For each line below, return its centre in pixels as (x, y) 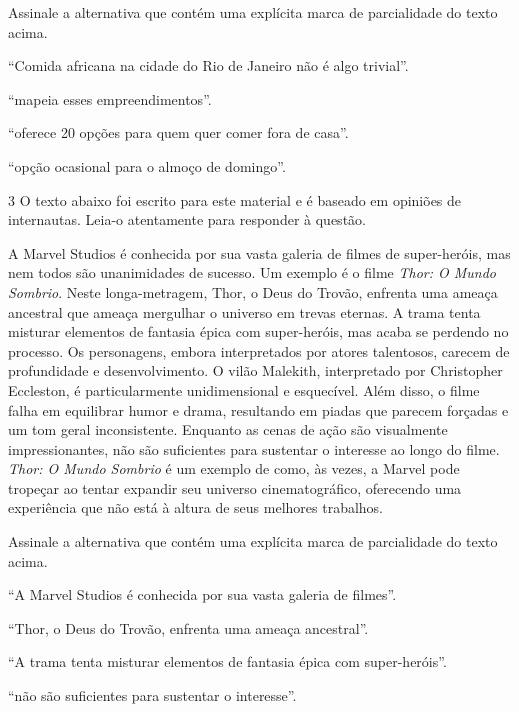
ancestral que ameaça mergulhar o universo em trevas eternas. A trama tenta (244, 311)
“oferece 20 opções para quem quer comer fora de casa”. (178, 132)
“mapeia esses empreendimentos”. (110, 98)
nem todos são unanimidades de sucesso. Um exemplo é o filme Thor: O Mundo (252, 272)
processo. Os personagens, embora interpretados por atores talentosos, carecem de (259, 350)
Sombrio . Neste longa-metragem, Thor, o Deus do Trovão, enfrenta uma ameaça (253, 291)
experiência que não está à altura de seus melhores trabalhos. (196, 507)
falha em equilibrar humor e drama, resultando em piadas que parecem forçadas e (258, 409)
